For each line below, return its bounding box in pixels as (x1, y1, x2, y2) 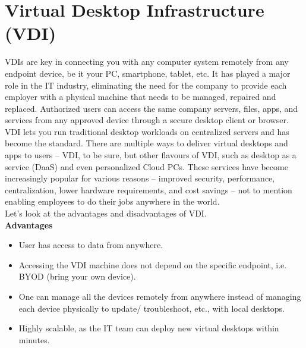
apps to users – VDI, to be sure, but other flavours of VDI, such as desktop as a (5, 149, 296, 161)
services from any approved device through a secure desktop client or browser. (5, 114, 289, 126)
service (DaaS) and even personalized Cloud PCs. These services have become (5, 160, 288, 173)
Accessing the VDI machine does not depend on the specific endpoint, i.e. (18, 258, 287, 271)
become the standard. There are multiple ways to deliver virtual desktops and (5, 137, 288, 149)
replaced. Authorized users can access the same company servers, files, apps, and (5, 102, 298, 114)
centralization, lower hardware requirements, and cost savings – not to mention (5, 183, 292, 196)
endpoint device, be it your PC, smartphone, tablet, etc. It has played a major (5, 67, 291, 79)
